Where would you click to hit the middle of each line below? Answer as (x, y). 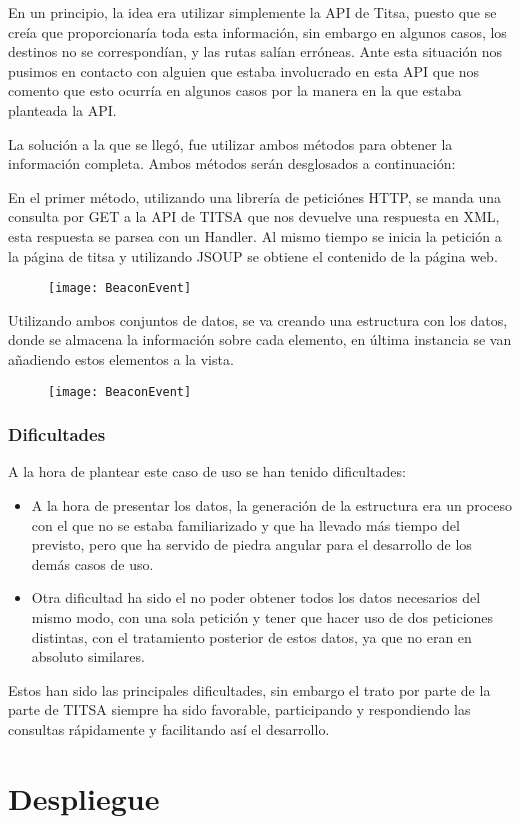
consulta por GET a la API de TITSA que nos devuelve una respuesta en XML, (254, 216)
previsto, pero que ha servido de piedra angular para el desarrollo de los (251, 544)
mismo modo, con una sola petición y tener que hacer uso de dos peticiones (262, 617)
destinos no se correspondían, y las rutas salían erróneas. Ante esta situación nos (255, 51)
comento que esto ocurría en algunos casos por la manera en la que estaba (235, 90)
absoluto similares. (88, 656)
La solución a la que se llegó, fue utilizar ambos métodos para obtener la (230, 143)
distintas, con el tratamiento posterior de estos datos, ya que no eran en (251, 636)
